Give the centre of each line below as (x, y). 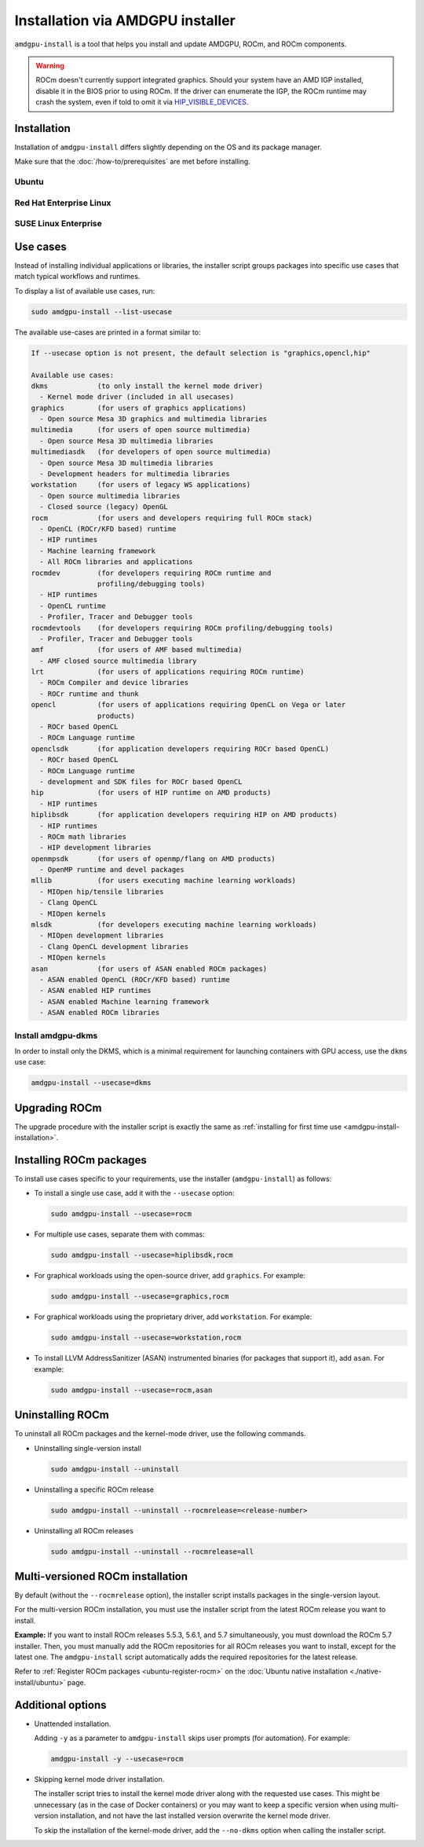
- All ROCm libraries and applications (116, 562)
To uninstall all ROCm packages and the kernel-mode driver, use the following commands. (160, 1434)
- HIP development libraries (96, 848)
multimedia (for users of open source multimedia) (141, 430)
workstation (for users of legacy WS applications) (141, 485)
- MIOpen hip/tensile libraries (102, 891)
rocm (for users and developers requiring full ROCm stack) (172, 518)
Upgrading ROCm (58, 1108)
